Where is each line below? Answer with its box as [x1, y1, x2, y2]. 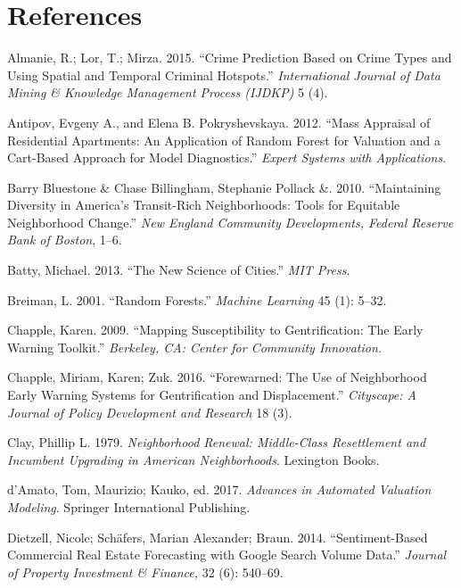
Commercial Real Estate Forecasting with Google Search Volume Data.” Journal [7, 545, 447, 564]
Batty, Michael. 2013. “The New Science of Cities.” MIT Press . [7, 261, 350, 279]
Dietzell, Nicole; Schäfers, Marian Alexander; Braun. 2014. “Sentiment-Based [7, 527, 428, 546]
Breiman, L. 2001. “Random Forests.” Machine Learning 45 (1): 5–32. [7, 290, 387, 309]
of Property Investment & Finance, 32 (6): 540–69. [7, 562, 284, 581]
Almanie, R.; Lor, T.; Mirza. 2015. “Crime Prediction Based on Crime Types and [7, 48, 452, 67]
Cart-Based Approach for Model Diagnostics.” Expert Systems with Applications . [7, 148, 447, 167]
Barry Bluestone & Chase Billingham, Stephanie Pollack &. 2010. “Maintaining [7, 178, 441, 196]
